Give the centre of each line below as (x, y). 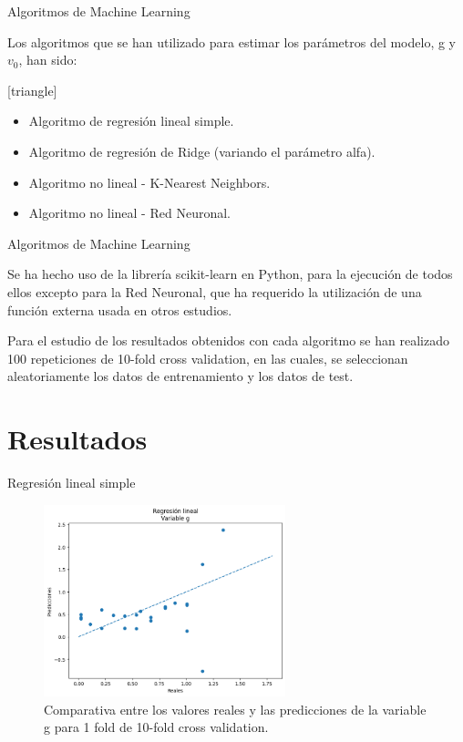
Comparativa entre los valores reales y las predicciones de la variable (235, 709)
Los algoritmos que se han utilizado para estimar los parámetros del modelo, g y (231, 41)
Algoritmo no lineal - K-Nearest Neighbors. (149, 182)
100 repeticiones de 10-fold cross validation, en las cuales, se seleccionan (208, 358)
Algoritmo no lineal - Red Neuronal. (129, 213)
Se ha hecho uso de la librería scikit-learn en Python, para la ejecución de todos (230, 274)
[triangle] (32, 90)
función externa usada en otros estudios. (120, 309)
